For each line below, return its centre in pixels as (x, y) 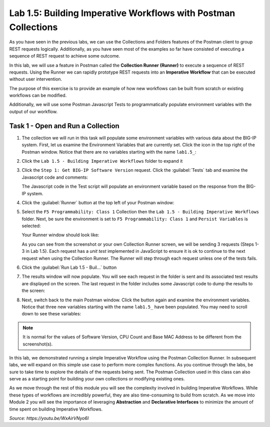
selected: (31, 226)
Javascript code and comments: (55, 177)
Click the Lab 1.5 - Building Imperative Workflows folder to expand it (102, 161)
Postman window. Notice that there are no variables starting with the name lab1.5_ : (109, 152)
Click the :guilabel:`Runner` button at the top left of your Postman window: (98, 202)
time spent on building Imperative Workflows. (56, 409)
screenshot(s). (38, 344)
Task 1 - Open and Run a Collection (64, 126)
